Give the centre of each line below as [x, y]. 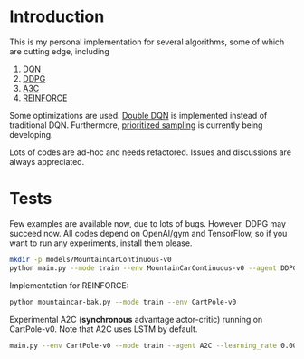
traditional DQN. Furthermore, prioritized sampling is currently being [136, 125]
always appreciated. [47, 161]
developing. [31, 134]
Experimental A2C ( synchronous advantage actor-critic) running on [136, 319]
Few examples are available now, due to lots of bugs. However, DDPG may [148, 223]
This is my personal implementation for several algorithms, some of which [147, 42]
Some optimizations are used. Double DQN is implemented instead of [138, 115]
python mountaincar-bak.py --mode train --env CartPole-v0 [123, 302]
